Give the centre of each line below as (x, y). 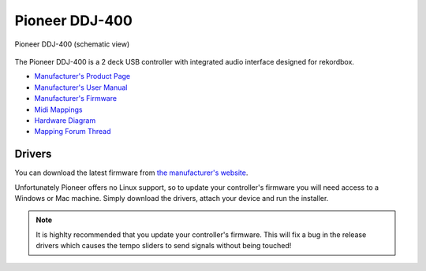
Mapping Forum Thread (73, 132)
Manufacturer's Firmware (76, 98)
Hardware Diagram (65, 120)
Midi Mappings (58, 110)
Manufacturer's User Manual (81, 87)
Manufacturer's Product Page (82, 76)
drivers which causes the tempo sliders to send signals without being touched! (164, 246)
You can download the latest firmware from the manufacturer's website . (131, 173)
